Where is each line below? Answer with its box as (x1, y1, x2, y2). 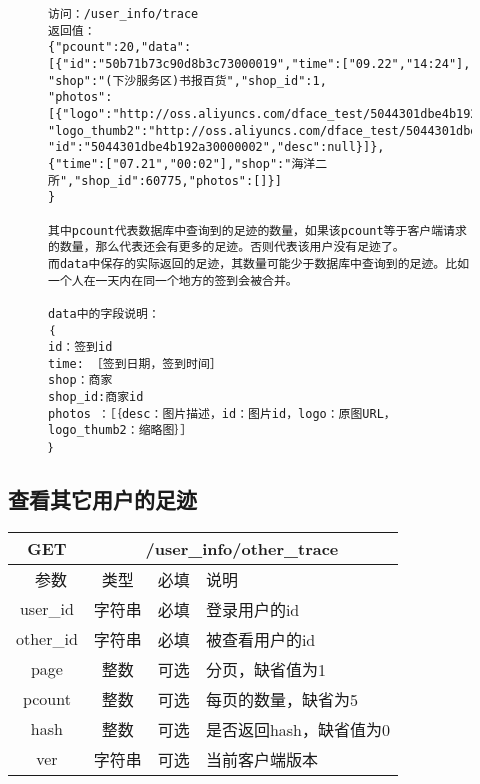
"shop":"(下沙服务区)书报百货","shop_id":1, (48, 73, 327, 88)
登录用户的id (205, 597, 300, 621)
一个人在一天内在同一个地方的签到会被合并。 (48, 273, 298, 288)
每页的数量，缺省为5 (205, 687, 358, 711)
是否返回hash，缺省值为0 (205, 717, 390, 741)
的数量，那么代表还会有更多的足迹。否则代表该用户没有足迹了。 (48, 240, 405, 255)
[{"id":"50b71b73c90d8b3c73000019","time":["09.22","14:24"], (48, 56, 471, 71)
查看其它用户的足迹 (8, 484, 197, 515)
